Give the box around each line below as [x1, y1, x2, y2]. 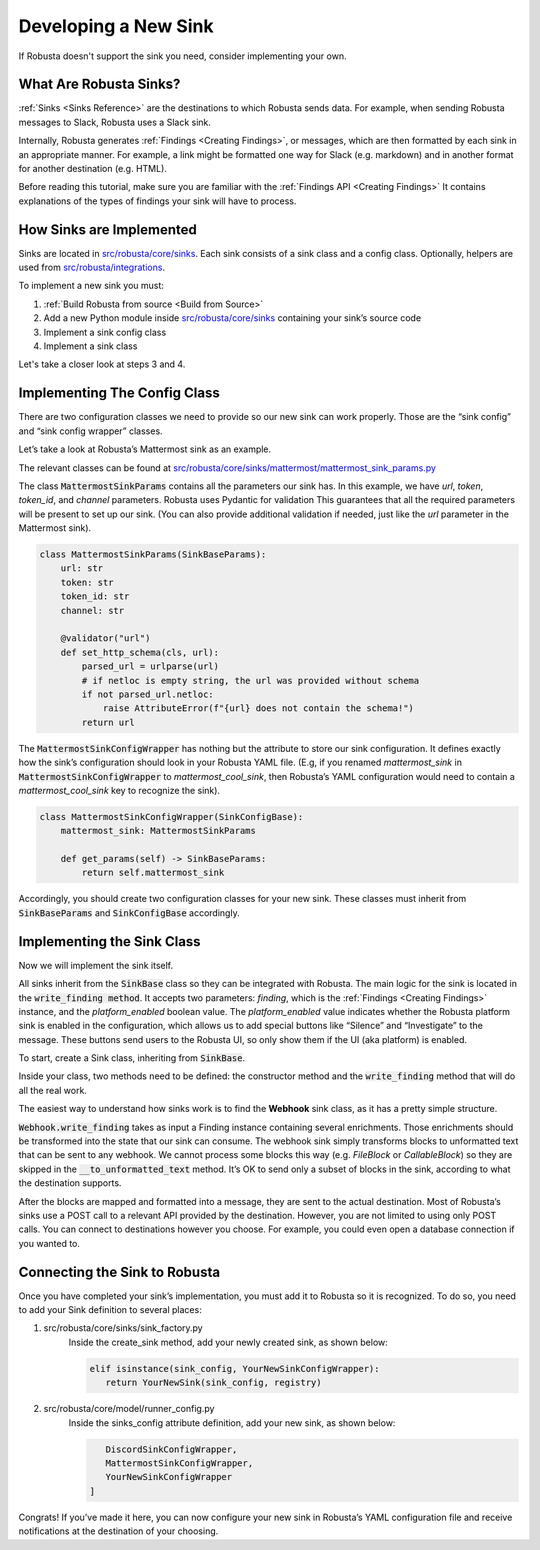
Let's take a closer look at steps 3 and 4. [18, 358, 186, 370]
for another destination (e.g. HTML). [18, 163, 167, 175]
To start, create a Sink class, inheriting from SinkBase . [18, 1052, 245, 1064]
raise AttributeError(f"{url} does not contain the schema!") [102, 703, 415, 714]
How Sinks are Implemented [18, 221, 197, 238]
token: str [60, 576, 114, 588]
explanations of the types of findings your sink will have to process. [18, 195, 297, 207]
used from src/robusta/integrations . [18, 261, 165, 274]
